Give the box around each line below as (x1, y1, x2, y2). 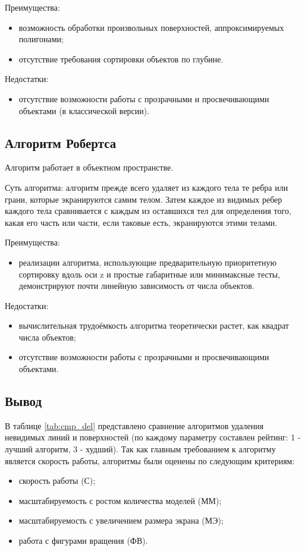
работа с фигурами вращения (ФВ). (18, 534, 148, 547)
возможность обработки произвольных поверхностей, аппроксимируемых (18, 21, 284, 33)
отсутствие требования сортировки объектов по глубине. (18, 52, 224, 65)
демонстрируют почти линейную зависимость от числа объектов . (18, 279, 254, 292)
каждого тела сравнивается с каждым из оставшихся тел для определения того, (5, 204, 291, 217)
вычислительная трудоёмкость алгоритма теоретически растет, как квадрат (18, 319, 289, 332)
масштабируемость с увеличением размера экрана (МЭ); (18, 514, 224, 527)
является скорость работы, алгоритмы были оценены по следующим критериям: (5, 454, 295, 467)
